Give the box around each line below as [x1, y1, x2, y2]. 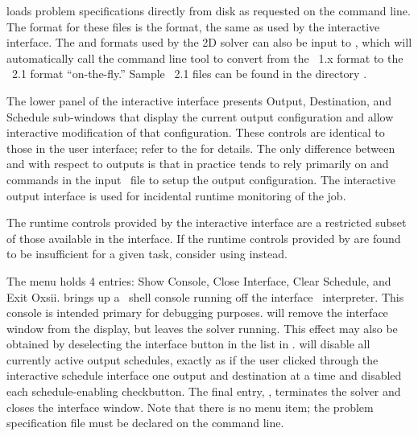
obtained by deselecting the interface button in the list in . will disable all [6, 335, 370, 352]
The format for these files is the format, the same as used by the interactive [6, 18, 380, 35]
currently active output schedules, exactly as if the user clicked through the [6, 351, 379, 368]
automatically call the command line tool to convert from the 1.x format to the [6, 49, 404, 66]
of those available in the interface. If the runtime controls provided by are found [6, 229, 401, 246]
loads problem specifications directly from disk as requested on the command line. [6, 2, 411, 19]
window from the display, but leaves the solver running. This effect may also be [6, 319, 398, 336]
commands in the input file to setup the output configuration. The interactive [6, 171, 395, 187]
